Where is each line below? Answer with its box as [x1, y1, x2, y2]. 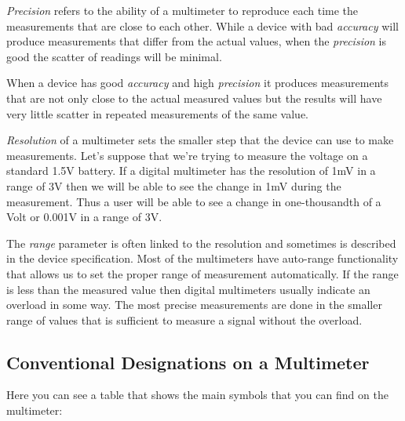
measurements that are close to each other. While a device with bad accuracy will [6, 17, 399, 34]
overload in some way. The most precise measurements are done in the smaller [6, 296, 382, 313]
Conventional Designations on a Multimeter [6, 350, 370, 374]
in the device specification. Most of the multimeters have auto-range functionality [6, 250, 399, 267]
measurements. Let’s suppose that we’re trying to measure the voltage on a [6, 147, 368, 163]
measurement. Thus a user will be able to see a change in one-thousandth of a [6, 193, 381, 209]
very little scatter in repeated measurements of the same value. [6, 105, 309, 122]
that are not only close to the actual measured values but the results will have [6, 89, 382, 106]
